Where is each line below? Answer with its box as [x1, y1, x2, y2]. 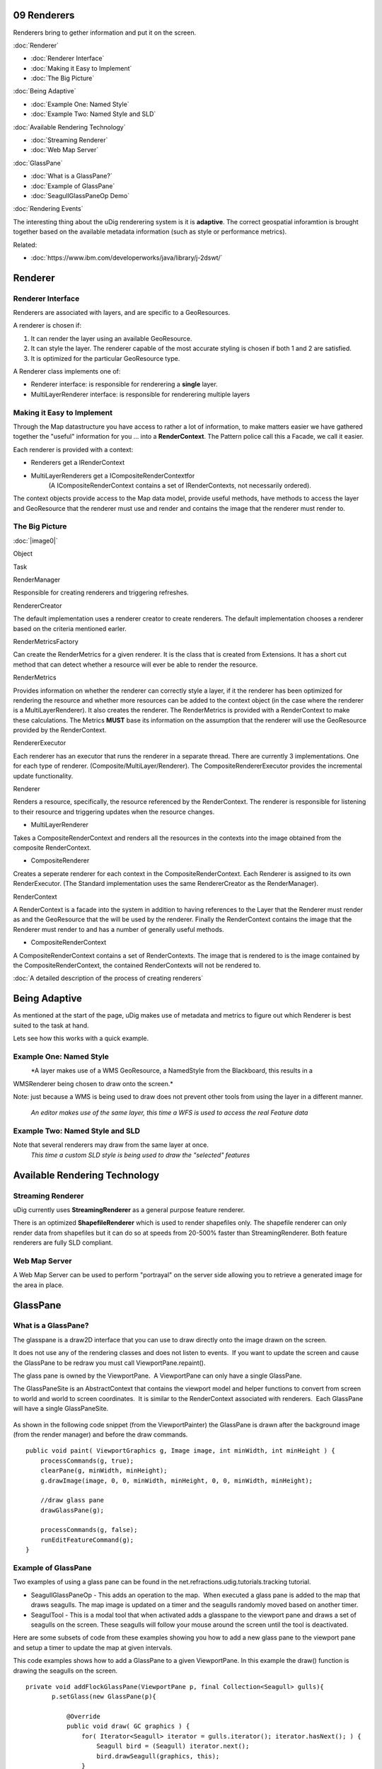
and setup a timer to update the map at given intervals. [13, 1643, 173, 1652]
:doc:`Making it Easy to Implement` [30, 64, 132, 72]
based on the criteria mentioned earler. [13, 624, 127, 633]
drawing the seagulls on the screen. [13, 1666, 118, 1675]
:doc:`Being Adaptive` [13, 87, 76, 96]
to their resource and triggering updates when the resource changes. [13, 807, 215, 816]
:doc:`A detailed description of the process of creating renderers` [13, 974, 204, 983]
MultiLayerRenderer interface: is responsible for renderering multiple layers [30, 390, 250, 398]
